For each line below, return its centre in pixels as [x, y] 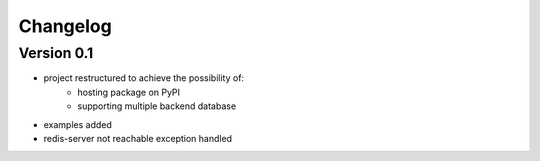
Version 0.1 [56, 53]
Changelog [65, 26]
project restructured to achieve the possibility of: [144, 78]
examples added [77, 124]
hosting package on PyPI [128, 92]
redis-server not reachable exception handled [138, 138]
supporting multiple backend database [157, 106]
